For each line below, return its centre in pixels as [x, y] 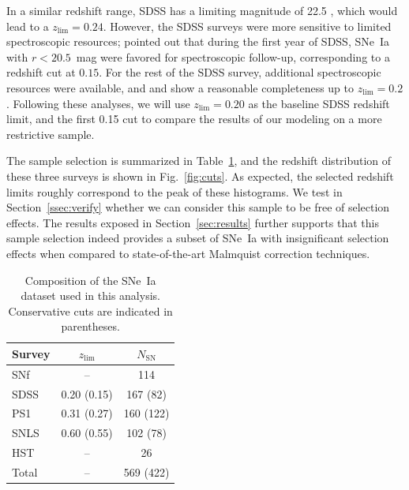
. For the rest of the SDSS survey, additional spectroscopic [240, 72]
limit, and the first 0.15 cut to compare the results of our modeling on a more [194, 119]
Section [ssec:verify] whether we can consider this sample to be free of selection [198, 207]
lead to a [28, 26]
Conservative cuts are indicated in [90, 310]
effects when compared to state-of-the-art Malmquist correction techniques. [188, 253]
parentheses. [90, 326]
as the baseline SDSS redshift [319, 103]
